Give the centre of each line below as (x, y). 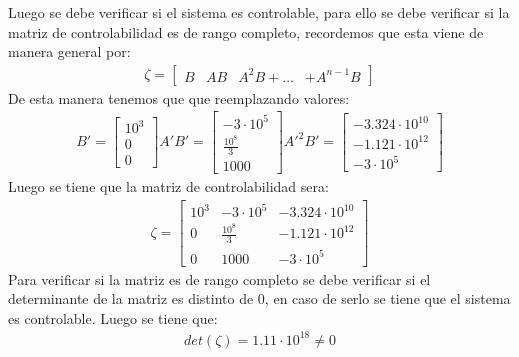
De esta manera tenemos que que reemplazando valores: (179, 97)
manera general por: (69, 51)
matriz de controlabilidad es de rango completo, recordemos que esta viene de (246, 31)
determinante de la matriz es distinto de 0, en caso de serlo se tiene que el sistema (259, 298)
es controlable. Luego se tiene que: (113, 317)
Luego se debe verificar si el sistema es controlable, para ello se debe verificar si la (259, 12)
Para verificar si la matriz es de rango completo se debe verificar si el (219, 278)
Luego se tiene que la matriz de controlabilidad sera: (168, 185)
